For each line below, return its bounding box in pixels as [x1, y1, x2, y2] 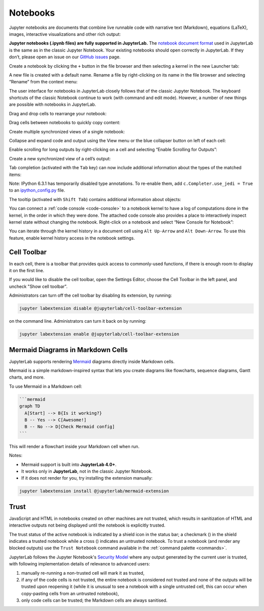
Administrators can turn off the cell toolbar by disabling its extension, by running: [9, 292, 172, 299]
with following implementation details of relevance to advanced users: [9, 561, 150, 567]
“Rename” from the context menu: [9, 79, 78, 85]
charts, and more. [9, 374, 45, 380]
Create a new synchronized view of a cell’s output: [9, 155, 111, 161]
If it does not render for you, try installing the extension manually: [21, 475, 153, 481]
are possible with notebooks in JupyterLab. [9, 102, 96, 107]
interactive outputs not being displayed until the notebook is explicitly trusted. [9, 522, 166, 528]
